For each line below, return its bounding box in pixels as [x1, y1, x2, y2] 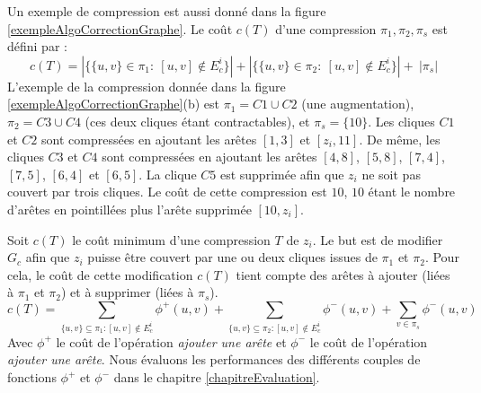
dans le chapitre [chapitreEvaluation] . [113, 368, 320, 387]
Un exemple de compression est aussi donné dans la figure [7, 2, 326, 20]
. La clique [138, 164, 197, 183]
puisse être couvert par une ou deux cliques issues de [87, 248, 378, 266]
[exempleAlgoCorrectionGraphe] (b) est [7, 94, 219, 113]
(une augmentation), [301, 94, 414, 113]
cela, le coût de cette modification [7, 265, 193, 284]
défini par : [7, 37, 67, 56]
